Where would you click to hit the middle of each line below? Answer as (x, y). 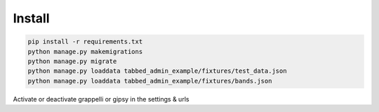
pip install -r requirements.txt (85, 42)
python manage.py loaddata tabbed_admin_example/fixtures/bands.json (150, 81)
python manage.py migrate (72, 61)
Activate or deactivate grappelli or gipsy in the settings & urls (101, 99)
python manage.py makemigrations (85, 51)
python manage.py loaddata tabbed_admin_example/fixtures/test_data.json (157, 71)
